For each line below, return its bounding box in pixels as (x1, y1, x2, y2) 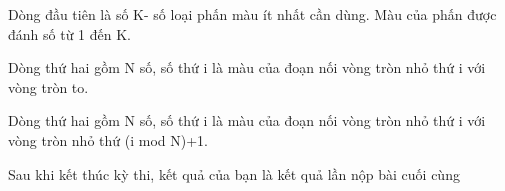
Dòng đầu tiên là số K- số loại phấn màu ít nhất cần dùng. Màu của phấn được (8, 4, 497, 24)
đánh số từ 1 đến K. (8, 23, 131, 44)
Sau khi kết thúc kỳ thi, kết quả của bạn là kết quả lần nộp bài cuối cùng (8, 163, 460, 184)
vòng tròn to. (8, 76, 89, 97)
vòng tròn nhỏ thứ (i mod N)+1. (8, 129, 208, 150)
